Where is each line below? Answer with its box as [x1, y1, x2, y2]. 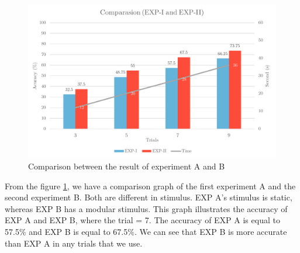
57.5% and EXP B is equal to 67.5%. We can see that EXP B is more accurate [5, 226, 287, 238]
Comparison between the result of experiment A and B [28, 160, 225, 172]
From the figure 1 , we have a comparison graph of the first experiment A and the [5, 179, 296, 192]
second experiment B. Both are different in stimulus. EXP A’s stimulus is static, [5, 191, 292, 203]
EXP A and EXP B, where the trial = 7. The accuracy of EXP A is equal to [5, 214, 280, 226]
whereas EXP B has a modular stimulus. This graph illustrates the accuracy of [5, 202, 288, 214]
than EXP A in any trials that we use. [5, 237, 143, 249]
